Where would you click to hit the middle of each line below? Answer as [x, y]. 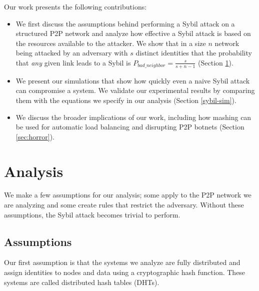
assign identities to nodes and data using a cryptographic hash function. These [125, 272]
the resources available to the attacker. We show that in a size [111, 43]
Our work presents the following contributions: [75, 6]
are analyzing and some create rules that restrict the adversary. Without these [124, 205]
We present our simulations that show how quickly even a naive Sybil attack [133, 80]
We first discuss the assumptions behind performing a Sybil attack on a [125, 23]
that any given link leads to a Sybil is [73, 62]
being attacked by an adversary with [72, 53]
